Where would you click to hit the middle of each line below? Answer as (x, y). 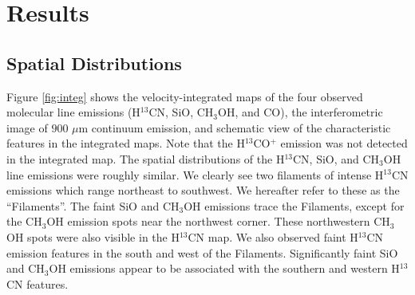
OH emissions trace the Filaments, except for (294, 205)
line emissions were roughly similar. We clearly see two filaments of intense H (195, 174)
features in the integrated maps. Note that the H (126, 143)
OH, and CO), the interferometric (300, 112)
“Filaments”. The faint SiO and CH (93, 205)
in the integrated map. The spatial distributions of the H (146, 158)
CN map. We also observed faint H (273, 236)
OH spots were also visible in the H (93, 236)
